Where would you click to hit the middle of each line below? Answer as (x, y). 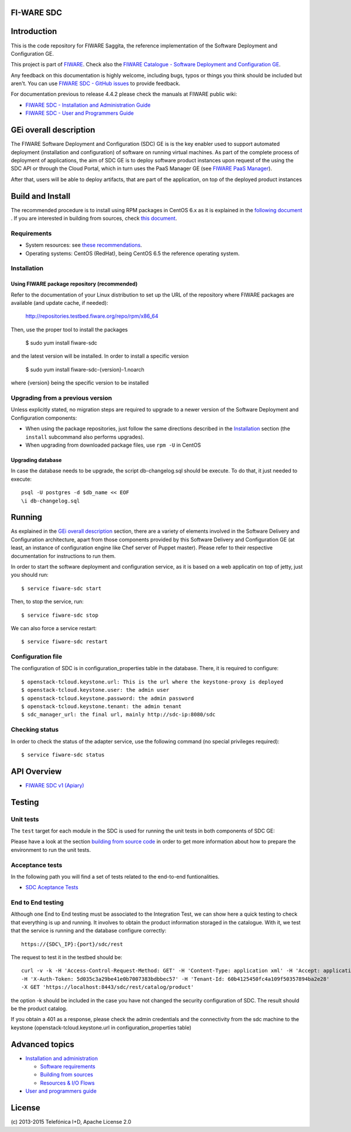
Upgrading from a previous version (61, 398)
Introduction (34, 31)
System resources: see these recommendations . (84, 245)
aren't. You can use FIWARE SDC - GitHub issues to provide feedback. (96, 84)
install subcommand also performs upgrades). (85, 437)
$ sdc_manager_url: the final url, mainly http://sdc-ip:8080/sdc (118, 715)
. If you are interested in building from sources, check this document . (94, 218)
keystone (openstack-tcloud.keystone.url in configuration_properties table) (101, 1027)
